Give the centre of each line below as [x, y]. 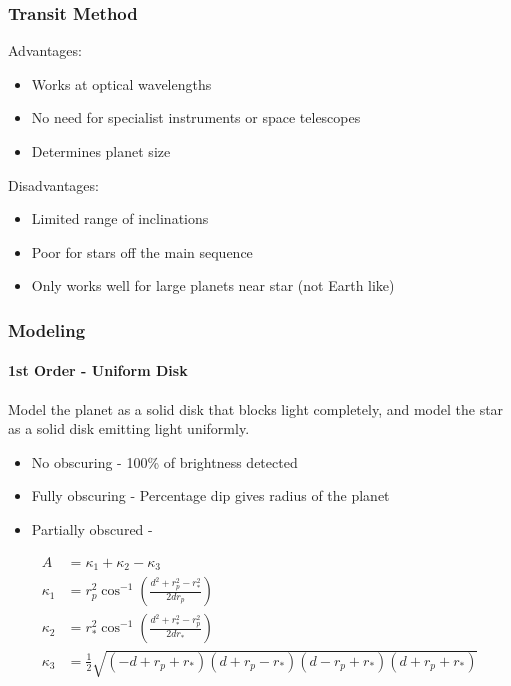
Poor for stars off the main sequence [142, 251]
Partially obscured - [92, 528]
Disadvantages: [53, 184]
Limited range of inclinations [120, 218]
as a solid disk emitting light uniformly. [129, 428]
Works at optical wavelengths [121, 83]
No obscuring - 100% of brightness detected [164, 461]
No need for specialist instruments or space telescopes [196, 117]
